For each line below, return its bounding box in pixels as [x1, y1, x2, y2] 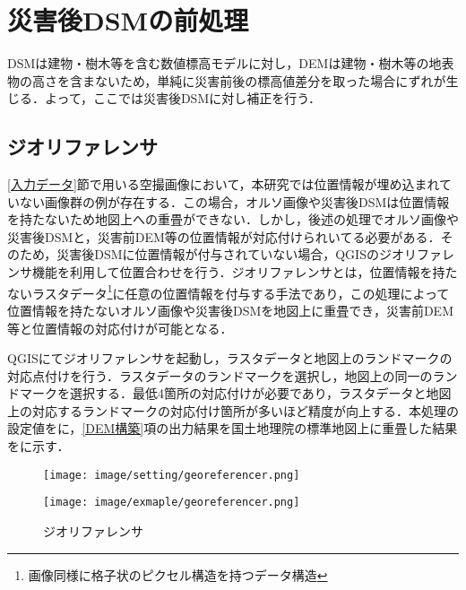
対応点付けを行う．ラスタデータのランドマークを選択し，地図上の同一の [7, 366, 433, 385]
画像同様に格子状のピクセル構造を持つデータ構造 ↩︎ [28, 565, 328, 584]
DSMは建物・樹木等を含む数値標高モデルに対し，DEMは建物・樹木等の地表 [7, 54, 454, 73]
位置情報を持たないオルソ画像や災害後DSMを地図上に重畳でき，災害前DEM [7, 300, 453, 319]
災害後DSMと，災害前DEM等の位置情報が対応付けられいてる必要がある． [7, 227, 441, 246]
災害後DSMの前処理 [7, 2, 249, 39]
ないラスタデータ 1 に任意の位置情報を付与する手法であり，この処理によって [7, 281, 450, 302]
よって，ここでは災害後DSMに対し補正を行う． [44, 89, 322, 108]
